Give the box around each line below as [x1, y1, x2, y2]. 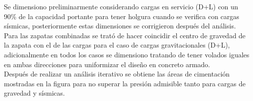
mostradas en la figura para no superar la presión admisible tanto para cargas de [4, 78, 246, 88]
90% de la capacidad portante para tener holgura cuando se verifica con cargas [4, 11, 239, 21]
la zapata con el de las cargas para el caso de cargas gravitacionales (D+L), [4, 40, 230, 50]
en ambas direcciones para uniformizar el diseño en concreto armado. [4, 59, 211, 69]
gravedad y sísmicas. [4, 88, 65, 98]
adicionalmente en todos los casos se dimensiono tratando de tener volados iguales [4, 49, 250, 59]
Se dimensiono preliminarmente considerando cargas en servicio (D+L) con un [4, 1, 238, 11]
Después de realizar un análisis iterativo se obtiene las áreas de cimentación [4, 69, 230, 79]
